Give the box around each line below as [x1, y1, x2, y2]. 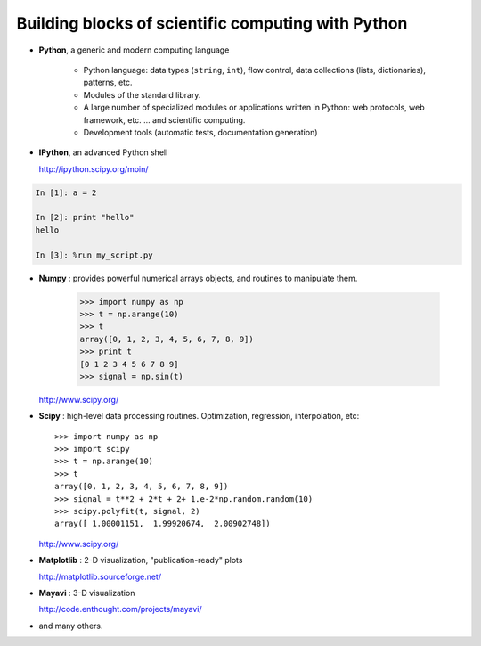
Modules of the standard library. [83, 89, 201, 100]
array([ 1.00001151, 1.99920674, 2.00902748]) [54, 519, 271, 529]
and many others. [38, 620, 103, 631]
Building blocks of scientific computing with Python [16, 13, 408, 33]
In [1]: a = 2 [35, 187, 97, 198]
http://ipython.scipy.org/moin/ [38, 163, 149, 174]
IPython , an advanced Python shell [38, 147, 168, 158]
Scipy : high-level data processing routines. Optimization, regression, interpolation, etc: [38, 411, 360, 421]
